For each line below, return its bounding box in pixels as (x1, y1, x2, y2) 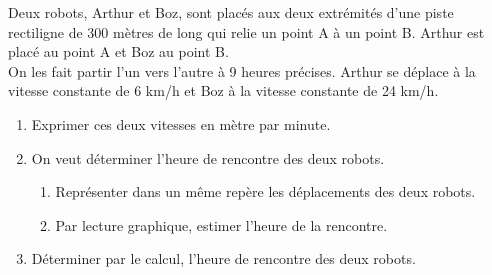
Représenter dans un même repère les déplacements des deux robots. (55, 181, 476, 202)
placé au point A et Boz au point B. (8, 41, 229, 62)
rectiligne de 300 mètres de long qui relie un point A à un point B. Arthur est (8, 21, 485, 42)
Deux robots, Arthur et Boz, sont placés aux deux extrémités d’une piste (8, 2, 454, 22)
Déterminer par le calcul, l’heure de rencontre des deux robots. (31, 248, 416, 269)
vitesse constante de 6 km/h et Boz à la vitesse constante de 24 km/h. (8, 80, 439, 101)
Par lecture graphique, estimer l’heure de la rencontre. (55, 214, 388, 235)
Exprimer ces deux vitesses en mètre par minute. (31, 113, 331, 134)
